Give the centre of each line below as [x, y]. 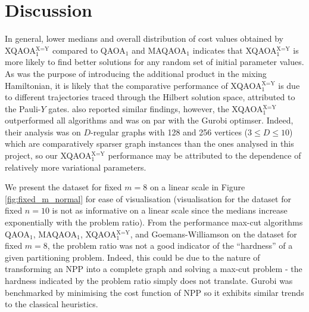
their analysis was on [43, 132]
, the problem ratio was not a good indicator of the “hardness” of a [170, 245]
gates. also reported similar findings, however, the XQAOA [156, 108]
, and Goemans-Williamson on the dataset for [213, 234]
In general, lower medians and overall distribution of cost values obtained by [144, 38]
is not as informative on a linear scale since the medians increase [170, 210]
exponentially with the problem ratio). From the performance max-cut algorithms [154, 222]
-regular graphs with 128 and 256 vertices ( [169, 132]
